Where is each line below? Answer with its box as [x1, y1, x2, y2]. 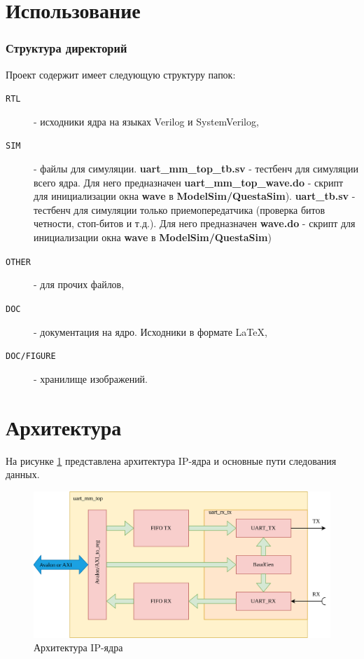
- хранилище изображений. [34, 371, 148, 386]
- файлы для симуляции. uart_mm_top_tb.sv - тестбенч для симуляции [34, 161, 358, 176]
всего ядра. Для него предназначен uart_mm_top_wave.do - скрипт [34, 175, 344, 189]
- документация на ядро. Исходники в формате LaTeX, [34, 324, 267, 339]
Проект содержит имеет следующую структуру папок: [6, 67, 236, 81]
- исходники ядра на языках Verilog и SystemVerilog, [34, 114, 259, 128]
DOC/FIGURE [6, 351, 56, 362]
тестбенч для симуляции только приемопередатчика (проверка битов [34, 202, 325, 217]
